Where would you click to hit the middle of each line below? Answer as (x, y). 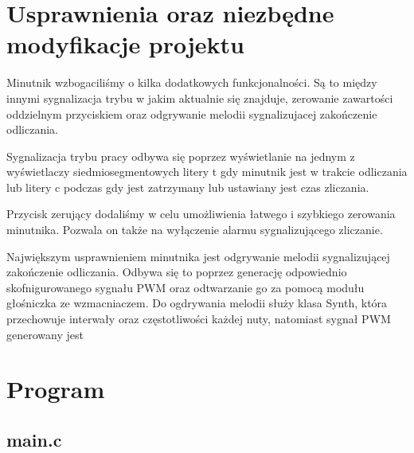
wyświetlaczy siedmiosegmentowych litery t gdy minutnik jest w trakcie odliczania (207, 172)
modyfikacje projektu (126, 44)
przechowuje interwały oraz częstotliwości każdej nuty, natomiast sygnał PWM (199, 319)
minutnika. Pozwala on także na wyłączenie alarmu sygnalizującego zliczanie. (195, 230)
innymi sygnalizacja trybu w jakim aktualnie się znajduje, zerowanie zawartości (200, 98)
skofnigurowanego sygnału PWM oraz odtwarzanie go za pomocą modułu (186, 287)
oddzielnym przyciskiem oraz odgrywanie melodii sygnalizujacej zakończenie (192, 113)
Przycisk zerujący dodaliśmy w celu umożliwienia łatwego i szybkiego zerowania (201, 214)
